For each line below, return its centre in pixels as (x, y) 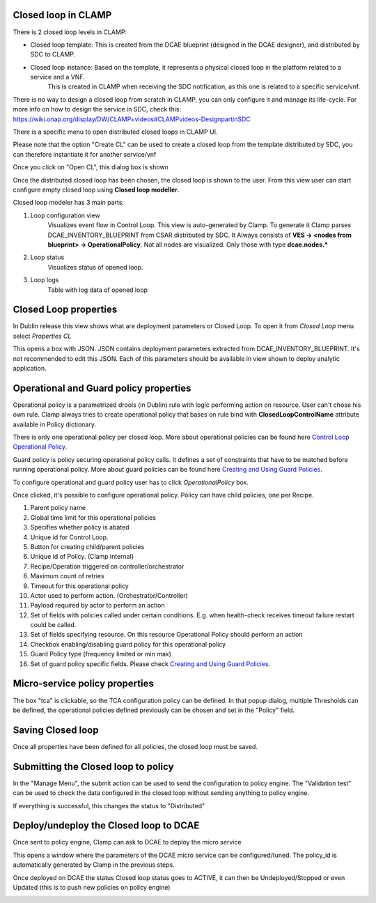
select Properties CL (42, 336)
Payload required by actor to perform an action (97, 605)
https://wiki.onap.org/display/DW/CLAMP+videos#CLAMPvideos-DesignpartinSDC (132, 119)
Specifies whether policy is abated (80, 527)
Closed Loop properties (65, 310)
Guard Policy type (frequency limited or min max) (101, 654)
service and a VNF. (57, 77)
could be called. (53, 625)
